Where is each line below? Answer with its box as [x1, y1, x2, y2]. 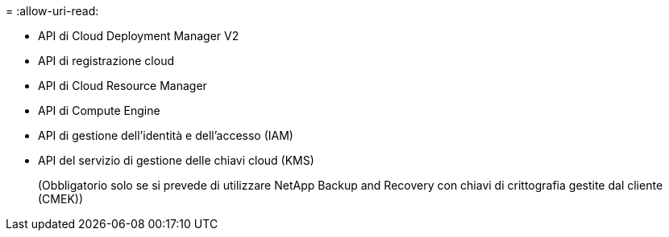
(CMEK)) [38, 192, 84, 206]
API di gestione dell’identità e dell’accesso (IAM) [38, 129, 293, 142]
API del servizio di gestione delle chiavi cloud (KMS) [38, 153, 314, 167]
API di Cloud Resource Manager [38, 79, 207, 92]
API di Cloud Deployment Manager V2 [38, 29, 239, 43]
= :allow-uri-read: [6, 4, 99, 18]
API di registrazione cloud [38, 54, 174, 67]
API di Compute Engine [38, 104, 160, 117]
